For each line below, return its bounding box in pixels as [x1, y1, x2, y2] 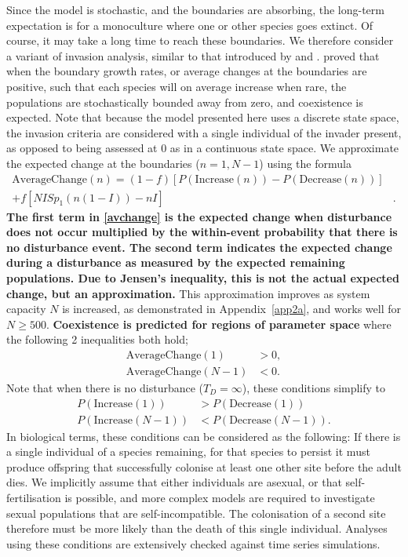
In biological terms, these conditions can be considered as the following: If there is [6, 428, 401, 444]
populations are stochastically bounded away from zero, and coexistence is [6, 93, 363, 110]
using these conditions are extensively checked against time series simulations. [6, 535, 381, 552]
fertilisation [6, 490, 61, 506]
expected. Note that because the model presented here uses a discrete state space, [6, 109, 399, 126]
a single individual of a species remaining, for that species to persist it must [6, 443, 370, 460]
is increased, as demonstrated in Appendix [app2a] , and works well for [62, 300, 401, 317]
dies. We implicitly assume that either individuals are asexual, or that [6, 474, 342, 490]
